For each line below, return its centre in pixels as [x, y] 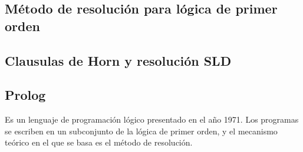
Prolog [25, 95]
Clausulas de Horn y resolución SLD [118, 60]
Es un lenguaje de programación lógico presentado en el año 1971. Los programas [152, 119]
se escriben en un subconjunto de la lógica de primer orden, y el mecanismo [141, 131]
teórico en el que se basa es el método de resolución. [99, 142]
